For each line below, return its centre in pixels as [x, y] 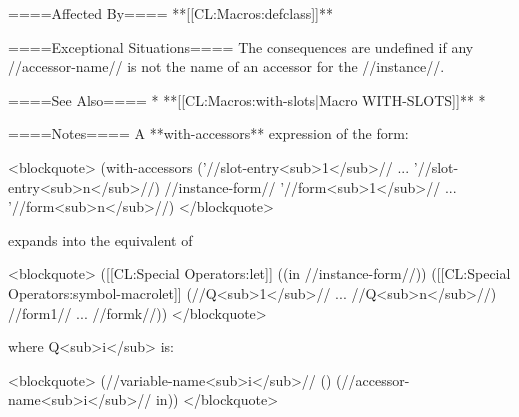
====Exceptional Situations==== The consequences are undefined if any [241, 46]
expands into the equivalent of [100, 239]
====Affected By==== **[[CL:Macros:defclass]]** [170, 13]
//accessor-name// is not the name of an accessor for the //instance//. [226, 66]
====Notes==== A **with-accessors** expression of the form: [208, 133]
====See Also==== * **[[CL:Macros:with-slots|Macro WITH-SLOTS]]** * [247, 99]
